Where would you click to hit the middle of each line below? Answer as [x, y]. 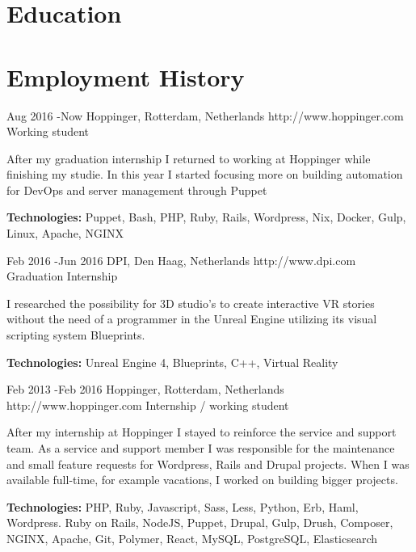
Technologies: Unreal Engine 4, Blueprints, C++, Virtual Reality [172, 362]
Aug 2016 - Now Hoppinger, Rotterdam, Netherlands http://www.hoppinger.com [205, 115]
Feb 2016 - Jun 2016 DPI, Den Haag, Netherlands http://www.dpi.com [181, 260]
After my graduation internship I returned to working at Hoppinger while [189, 158]
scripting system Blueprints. [76, 335]
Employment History [126, 76]
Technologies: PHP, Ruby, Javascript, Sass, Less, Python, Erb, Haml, [183, 506]
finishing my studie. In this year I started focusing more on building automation [205, 174]
